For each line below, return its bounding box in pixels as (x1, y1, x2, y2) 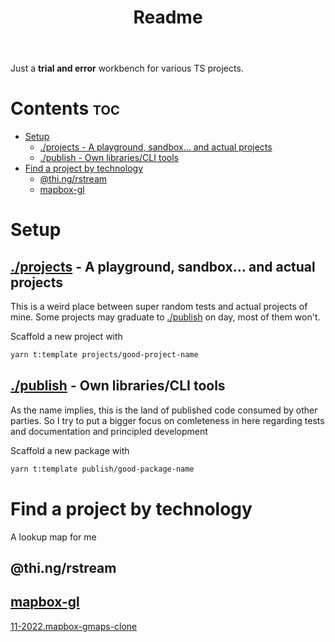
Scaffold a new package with (10, 444, 130, 456)
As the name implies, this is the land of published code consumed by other (10, 404, 318, 416)
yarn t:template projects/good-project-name (10, 350, 199, 360)
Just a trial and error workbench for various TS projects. (10, 62, 244, 75)
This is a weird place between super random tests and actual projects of (10, 301, 308, 313)
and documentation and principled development (10, 425, 208, 437)
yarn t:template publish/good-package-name (10, 464, 195, 474)
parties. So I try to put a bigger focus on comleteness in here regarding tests (10, 414, 325, 426)
